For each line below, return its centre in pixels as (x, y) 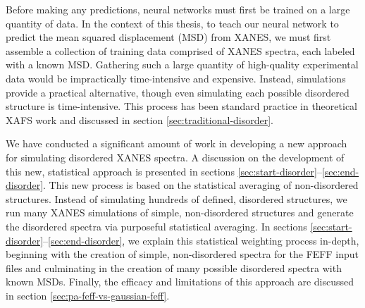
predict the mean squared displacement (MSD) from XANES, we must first (168, 37)
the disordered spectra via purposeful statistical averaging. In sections (156, 226)
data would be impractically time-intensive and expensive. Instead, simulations (176, 78)
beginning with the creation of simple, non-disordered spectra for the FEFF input (182, 254)
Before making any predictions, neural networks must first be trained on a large (178, 9)
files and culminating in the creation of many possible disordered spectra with (174, 267)
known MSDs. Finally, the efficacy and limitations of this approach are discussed (180, 282)
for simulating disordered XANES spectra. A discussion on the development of (175, 157)
